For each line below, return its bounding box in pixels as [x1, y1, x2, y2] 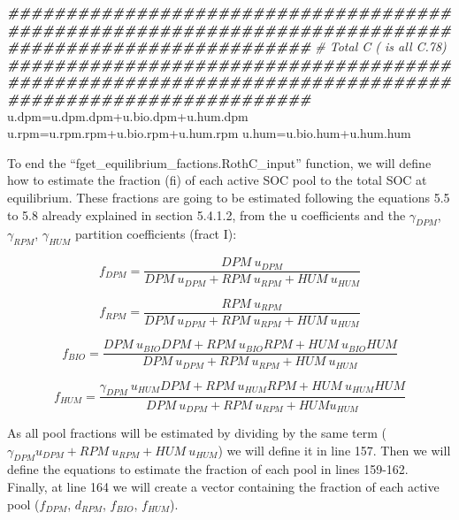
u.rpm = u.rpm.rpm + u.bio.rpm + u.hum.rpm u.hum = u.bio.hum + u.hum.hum [7, 124, 411, 142]
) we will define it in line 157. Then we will [218, 440, 451, 459]
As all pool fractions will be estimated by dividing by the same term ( [7, 423, 386, 441]
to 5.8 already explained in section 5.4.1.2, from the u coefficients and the [7, 205, 406, 224]
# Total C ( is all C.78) [315, 37, 447, 56]
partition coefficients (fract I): [74, 225, 237, 243]
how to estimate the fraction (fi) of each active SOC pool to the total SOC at [7, 171, 427, 189]
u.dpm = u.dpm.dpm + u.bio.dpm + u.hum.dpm [7, 106, 249, 125]
